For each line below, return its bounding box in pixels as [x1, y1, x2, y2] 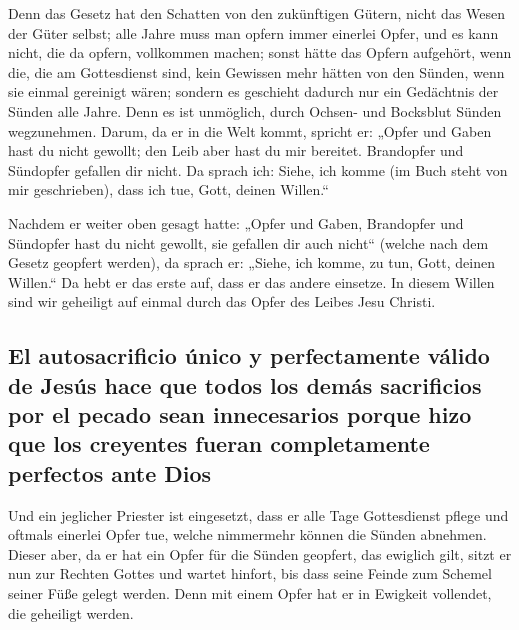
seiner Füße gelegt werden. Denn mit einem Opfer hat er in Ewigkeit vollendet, [8, 583, 492, 604]
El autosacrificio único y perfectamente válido [8, 340, 490, 371]
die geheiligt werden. [8, 602, 134, 623]
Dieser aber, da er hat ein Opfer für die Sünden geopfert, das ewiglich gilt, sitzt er [8, 543, 512, 564]
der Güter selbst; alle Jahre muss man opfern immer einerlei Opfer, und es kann [8, 22, 499, 43]
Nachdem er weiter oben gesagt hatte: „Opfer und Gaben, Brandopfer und [8, 212, 464, 233]
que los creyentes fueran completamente [8, 428, 430, 459]
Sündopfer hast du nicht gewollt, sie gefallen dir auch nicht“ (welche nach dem [8, 232, 489, 253]
